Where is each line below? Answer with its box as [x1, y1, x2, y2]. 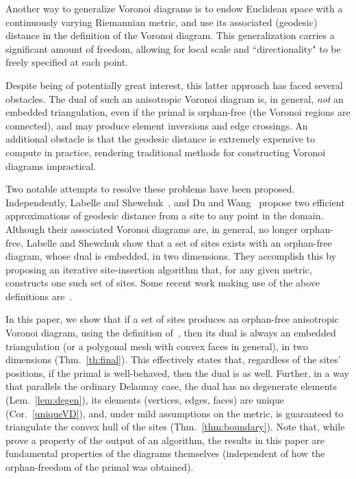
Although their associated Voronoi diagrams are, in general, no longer [5, 221, 298, 236]
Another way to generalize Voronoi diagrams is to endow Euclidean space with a [5, 1, 343, 15]
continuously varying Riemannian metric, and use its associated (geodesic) [5, 14, 318, 29]
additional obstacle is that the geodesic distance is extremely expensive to [5, 132, 315, 146]
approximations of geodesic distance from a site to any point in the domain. [5, 208, 324, 223]
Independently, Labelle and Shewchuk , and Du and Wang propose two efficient [5, 195, 345, 209]
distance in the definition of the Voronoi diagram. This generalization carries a [5, 28, 335, 42]
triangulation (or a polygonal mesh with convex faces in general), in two [5, 339, 308, 353]
